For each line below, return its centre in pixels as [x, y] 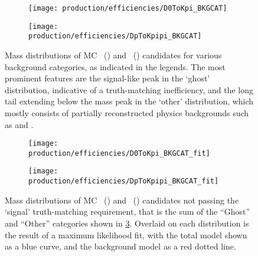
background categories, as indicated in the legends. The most [115, 66]
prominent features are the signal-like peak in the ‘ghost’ [107, 78]
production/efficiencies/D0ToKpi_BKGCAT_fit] [119, 153]
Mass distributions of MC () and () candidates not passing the [122, 200]
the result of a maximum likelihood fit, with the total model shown [126, 234]
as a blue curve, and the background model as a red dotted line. [120, 246]
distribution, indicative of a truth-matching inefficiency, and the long [129, 89]
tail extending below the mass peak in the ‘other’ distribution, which [129, 101]
